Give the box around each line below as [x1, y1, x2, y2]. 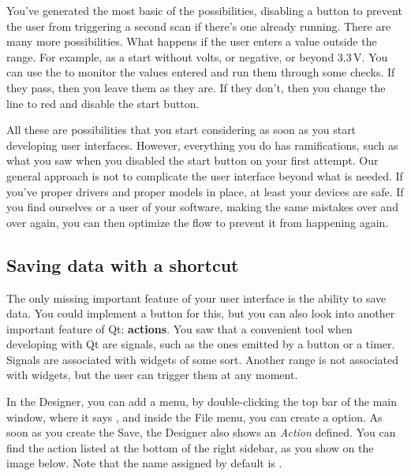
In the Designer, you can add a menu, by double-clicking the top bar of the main [6, 393, 398, 410]
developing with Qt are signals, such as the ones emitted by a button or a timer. [6, 336, 395, 352]
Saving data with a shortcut [6, 252, 239, 277]
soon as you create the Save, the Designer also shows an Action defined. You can [6, 424, 396, 441]
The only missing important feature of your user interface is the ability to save [6, 289, 387, 306]
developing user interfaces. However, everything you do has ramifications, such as [6, 136, 398, 153]
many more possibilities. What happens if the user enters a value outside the [6, 33, 377, 50]
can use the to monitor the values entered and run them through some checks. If [6, 64, 395, 80]
